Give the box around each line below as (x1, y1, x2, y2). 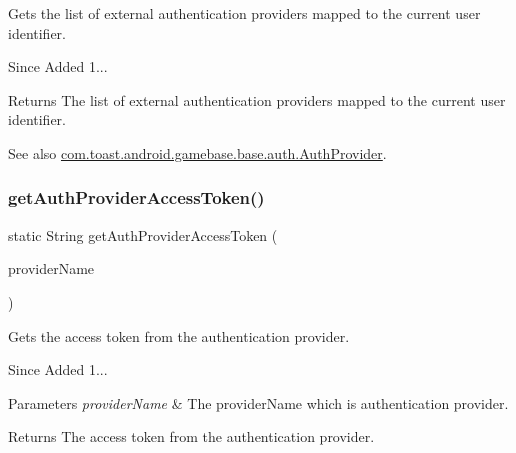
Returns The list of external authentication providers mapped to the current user (8, 89, 506, 110)
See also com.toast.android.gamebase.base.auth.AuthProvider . (8, 142, 387, 163)
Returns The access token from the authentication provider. (8, 426, 375, 447)
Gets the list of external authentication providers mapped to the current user (8, 3, 481, 23)
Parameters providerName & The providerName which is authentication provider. (8, 392, 509, 413)
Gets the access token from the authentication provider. (8, 325, 350, 346)
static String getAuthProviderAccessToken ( (8, 224, 278, 245)
